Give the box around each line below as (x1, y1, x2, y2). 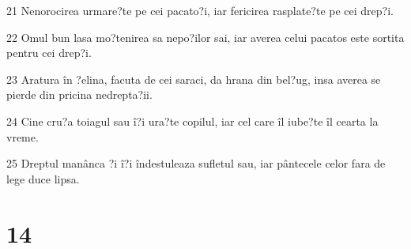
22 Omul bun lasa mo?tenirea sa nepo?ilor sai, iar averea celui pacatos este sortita (6, 28, 405, 45)
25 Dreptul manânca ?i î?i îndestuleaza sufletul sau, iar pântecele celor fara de (6, 155, 386, 172)
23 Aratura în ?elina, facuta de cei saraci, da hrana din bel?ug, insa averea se (6, 70, 381, 87)
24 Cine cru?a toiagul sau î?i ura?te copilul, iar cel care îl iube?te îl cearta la (6, 112, 379, 129)
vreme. (6, 128, 39, 145)
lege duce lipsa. (6, 170, 80, 187)
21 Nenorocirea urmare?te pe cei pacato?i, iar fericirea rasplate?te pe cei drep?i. (6, 2, 394, 18)
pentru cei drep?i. (6, 44, 92, 61)
